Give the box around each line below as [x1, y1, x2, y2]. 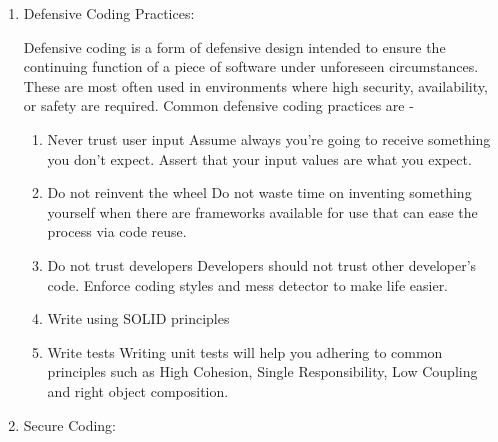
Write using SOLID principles [47, 308, 230, 329]
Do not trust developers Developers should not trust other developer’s [47, 254, 477, 275]
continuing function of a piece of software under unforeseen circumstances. [23, 56, 479, 77]
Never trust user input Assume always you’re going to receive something [47, 128, 491, 149]
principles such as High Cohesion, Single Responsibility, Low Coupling [47, 361, 478, 382]
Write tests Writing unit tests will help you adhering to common [47, 341, 443, 362]
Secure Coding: [23, 414, 117, 435]
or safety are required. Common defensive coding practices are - [23, 95, 414, 116]
